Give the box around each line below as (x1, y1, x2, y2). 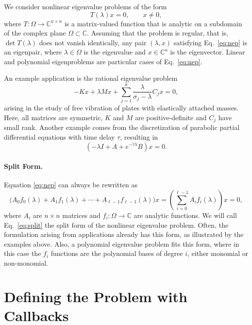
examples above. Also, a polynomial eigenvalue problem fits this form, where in (4, 238, 239, 249)
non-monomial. (4, 257, 49, 268)
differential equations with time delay (4, 131, 115, 142)
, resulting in (120, 131, 158, 142)
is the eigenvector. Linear (170, 47, 245, 57)
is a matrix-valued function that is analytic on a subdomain (64, 18, 242, 28)
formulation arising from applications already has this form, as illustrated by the (4, 229, 244, 239)
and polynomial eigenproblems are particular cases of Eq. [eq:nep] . (4, 56, 202, 66)
